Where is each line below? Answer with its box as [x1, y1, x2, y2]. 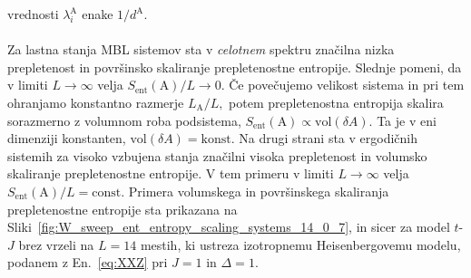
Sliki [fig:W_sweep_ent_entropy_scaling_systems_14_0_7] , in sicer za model [7, 217, 450, 236]
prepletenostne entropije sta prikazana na [7, 199, 238, 218]
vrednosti [7, 5, 59, 23]
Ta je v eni [377, 110, 437, 129]
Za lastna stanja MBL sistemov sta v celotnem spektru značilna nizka [7, 40, 395, 59]
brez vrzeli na [18, 235, 94, 254]
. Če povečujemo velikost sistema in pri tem [221, 75, 465, 94]
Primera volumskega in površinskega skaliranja [128, 181, 389, 200]
